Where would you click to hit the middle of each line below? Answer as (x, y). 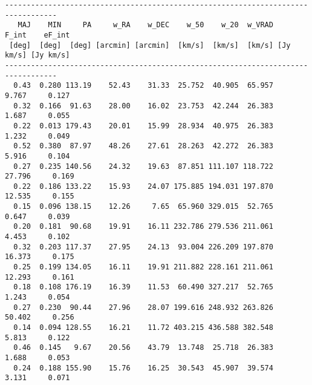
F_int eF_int (37, 35)
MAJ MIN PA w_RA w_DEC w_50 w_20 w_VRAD (145, 25)
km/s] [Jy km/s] (37, 55)
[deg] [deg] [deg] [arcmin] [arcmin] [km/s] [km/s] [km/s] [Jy (150, 45)
